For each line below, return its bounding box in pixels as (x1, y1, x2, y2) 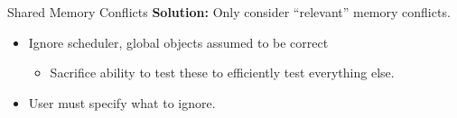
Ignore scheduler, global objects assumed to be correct (28, 32, 329, 51)
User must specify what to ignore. (28, 93, 216, 112)
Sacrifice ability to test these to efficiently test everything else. (50, 63, 395, 82)
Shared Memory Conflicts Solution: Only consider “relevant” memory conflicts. (7, 3, 451, 21)
